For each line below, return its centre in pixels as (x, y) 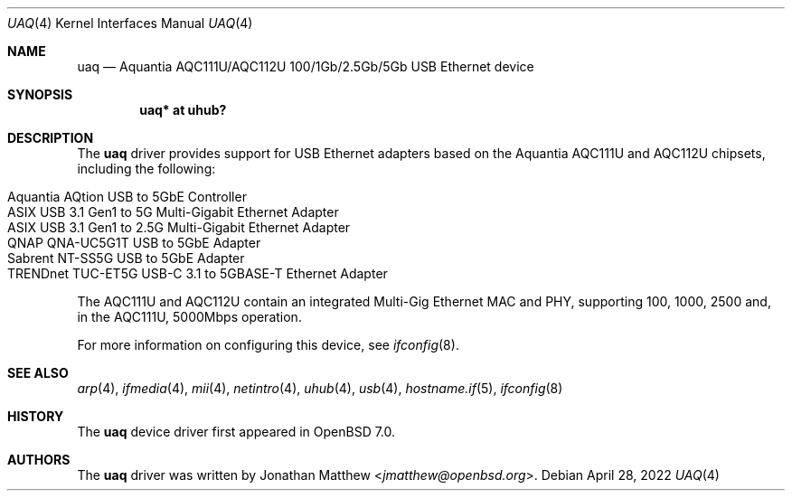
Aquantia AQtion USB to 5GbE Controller (127, 197)
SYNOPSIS (40, 94)
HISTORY (36, 416)
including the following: (146, 169)
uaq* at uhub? (183, 110)
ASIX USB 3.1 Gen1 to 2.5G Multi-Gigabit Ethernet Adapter (179, 227)
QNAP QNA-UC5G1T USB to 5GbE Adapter (134, 243)
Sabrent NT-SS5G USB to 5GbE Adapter (126, 258)
